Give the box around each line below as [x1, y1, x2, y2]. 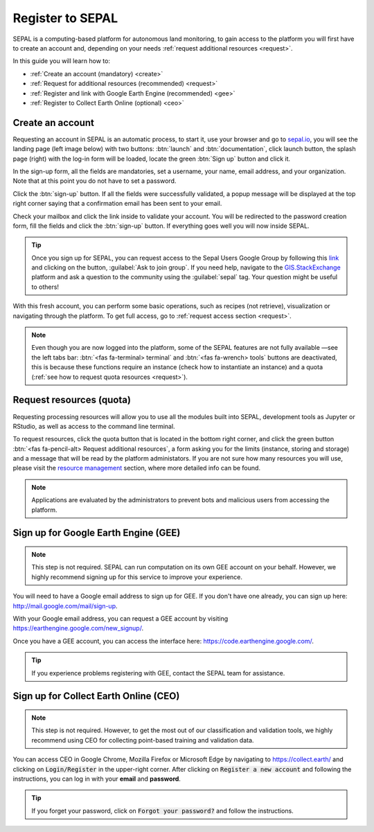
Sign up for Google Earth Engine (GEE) [12, 527, 181, 539]
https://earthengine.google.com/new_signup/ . [12, 624, 144, 632]
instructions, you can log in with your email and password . [12, 775, 181, 783]
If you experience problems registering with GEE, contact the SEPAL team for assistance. [31, 669, 285, 677]
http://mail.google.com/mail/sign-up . [12, 601, 118, 610]
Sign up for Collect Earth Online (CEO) [12, 690, 180, 702]
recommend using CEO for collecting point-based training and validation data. [31, 736, 254, 744]
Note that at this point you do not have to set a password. [12, 177, 177, 185]
